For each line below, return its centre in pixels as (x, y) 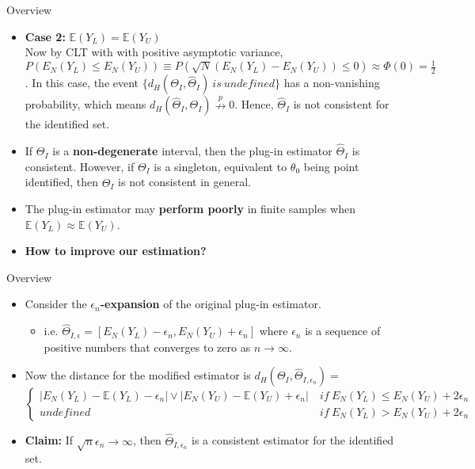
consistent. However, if (80, 166)
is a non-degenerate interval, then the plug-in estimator (192, 151)
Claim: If (49, 440)
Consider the (56, 304)
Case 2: (45, 36)
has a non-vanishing (332, 83)
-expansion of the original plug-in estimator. (211, 304)
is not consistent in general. (184, 182)
